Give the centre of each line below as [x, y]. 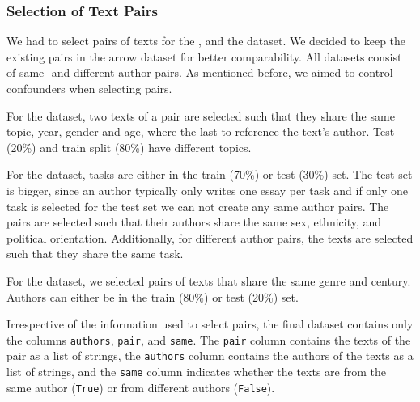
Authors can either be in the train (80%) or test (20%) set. [153, 296]
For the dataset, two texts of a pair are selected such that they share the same [201, 115]
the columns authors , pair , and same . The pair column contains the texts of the [209, 339]
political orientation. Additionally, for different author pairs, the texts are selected [210, 237]
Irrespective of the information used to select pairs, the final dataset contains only [210, 324]
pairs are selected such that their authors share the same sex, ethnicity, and [194, 222]
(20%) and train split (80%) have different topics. [129, 147]
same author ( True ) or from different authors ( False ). [141, 387]
